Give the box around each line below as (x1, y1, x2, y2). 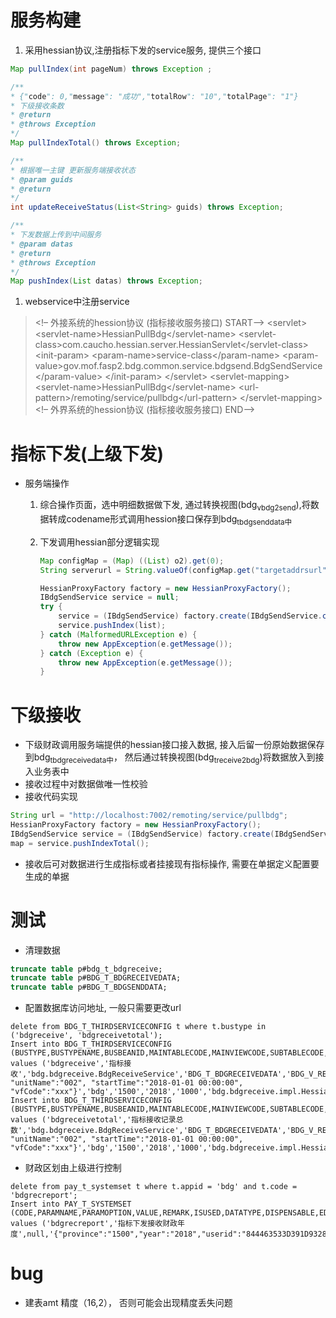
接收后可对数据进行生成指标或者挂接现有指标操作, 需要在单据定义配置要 (24, 857, 320, 870)
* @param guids (10, 174, 74, 185)
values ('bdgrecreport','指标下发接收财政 (10, 1219, 178, 1229)
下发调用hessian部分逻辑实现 (39, 536, 160, 548)
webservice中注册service (24, 296, 130, 308)
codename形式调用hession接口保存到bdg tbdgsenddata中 (66, 513, 293, 527)
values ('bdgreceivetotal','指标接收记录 (10, 1115, 177, 1125)
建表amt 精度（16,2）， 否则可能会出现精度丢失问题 (24, 1297, 233, 1309)
